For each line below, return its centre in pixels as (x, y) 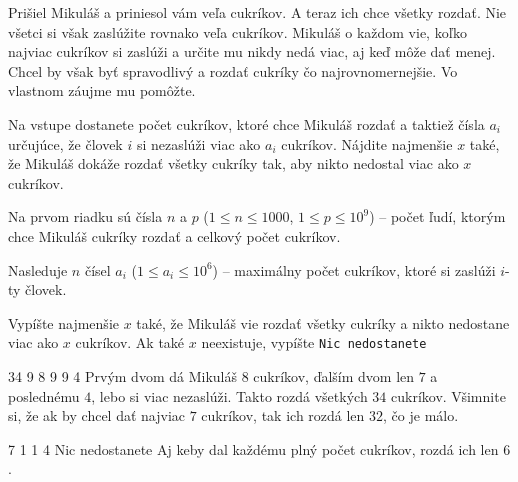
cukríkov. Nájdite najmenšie (367, 143)
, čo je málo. (421, 415)
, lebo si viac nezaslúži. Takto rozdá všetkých (229, 395)
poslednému (44, 395)
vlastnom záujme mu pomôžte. (102, 90)
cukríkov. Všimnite (448, 395)
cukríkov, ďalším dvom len (334, 375)
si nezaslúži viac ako (198, 143)
